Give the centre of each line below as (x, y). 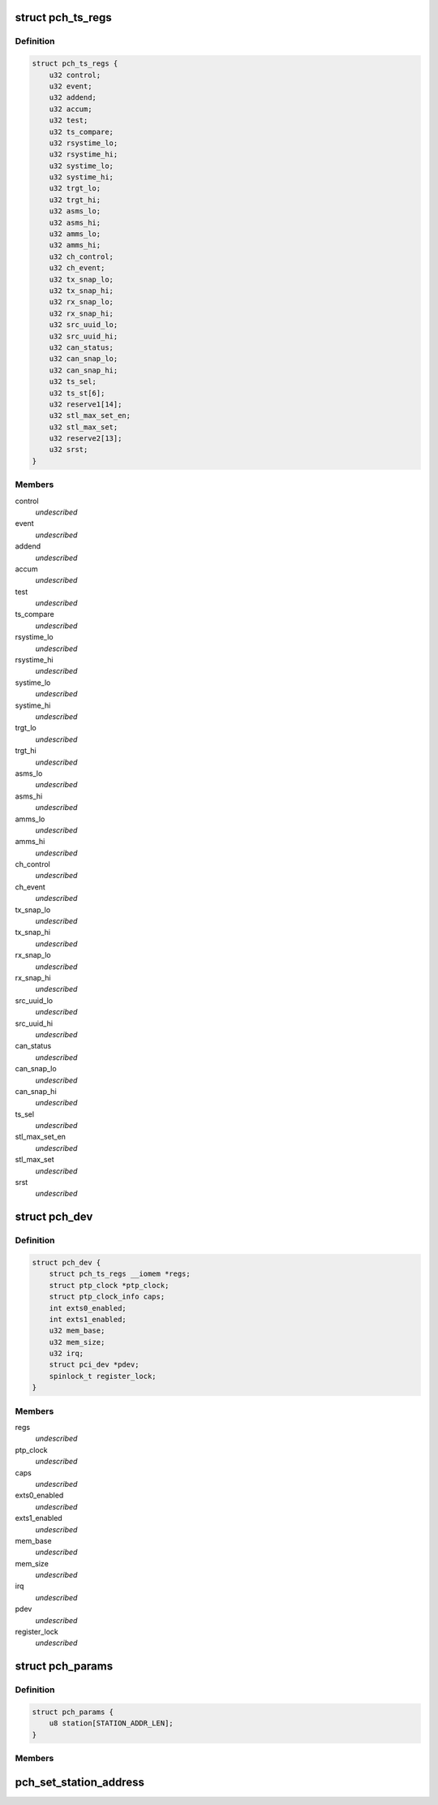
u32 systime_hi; (81, 177)
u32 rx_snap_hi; (81, 313)
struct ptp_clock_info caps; (107, 1297)
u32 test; (69, 121)
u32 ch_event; (77, 268)
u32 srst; (69, 450)
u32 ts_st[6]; (77, 393)
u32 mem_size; (77, 1342)
